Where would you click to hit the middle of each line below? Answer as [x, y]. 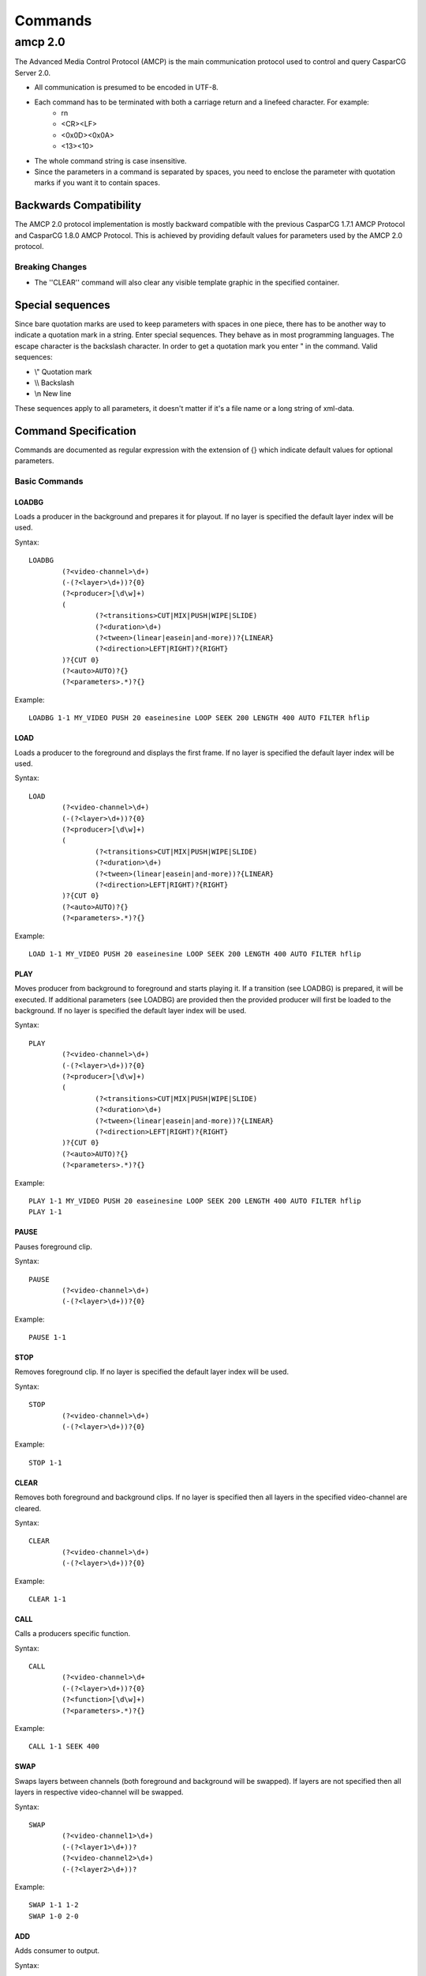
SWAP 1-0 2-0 [54, 1916]
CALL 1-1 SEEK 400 [64, 1746]
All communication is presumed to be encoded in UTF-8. [126, 88]
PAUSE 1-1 [47, 1337]
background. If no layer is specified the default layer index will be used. [131, 1011]
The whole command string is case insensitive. [110, 160]
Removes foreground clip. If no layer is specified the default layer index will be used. [152, 1372]
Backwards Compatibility [78, 206]
